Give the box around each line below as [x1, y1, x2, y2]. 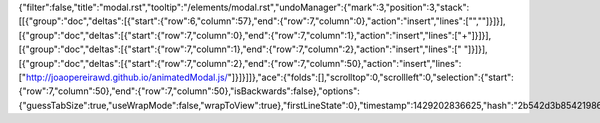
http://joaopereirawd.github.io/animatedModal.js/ [25, 71, 229, 83]
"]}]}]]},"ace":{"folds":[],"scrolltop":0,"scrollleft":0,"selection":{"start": [227, 71, 514, 83]
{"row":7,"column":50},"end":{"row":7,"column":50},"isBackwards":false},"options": [18, 85, 360, 97]
